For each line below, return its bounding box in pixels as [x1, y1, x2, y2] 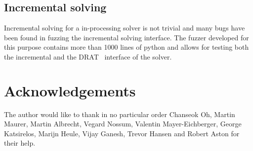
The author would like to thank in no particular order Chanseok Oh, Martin [4, 109, 235, 119]
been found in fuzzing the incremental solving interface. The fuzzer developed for [4, 32, 249, 42]
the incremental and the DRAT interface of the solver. [4, 51, 172, 61]
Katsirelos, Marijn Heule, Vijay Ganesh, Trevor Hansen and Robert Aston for [4, 128, 240, 138]
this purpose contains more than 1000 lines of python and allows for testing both [4, 42, 249, 52]
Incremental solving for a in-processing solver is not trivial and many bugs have [4, 23, 245, 33]
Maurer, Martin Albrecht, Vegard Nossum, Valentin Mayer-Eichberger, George [4, 119, 242, 129]
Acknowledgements [4, 80, 136, 100]
